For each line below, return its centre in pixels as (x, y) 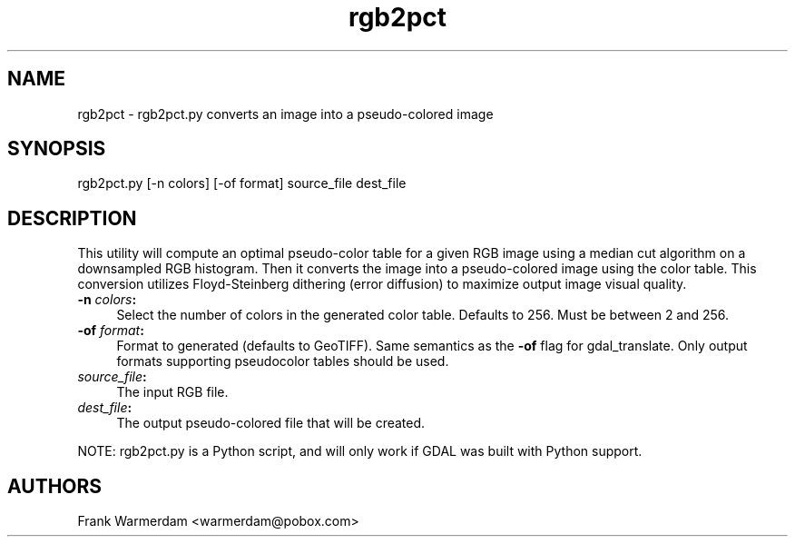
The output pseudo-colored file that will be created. (271, 423)
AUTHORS (55, 486)
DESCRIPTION (72, 218)
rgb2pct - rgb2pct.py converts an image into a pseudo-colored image (285, 114)
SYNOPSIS (57, 149)
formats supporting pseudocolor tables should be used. (283, 361)
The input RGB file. (172, 392)
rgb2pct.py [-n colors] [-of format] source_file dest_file (242, 183)
